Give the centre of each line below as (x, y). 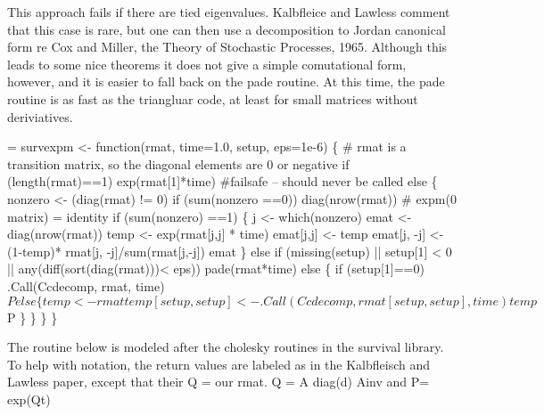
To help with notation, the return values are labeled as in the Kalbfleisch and (219, 364)
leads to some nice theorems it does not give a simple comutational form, (207, 64)
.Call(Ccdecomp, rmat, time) (86, 285)
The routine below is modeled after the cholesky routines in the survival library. (226, 347)
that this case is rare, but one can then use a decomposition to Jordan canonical (227, 29)
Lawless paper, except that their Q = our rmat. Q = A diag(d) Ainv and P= (218, 382)
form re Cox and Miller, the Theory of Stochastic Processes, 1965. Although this (227, 47)
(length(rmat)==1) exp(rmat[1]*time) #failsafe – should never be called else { (223, 181)
